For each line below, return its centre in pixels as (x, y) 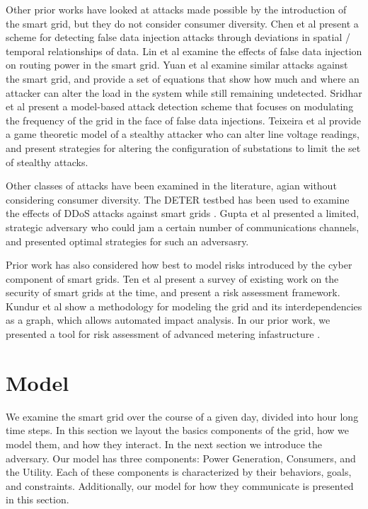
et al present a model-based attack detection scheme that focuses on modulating (180, 106)
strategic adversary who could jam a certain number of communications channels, (183, 227)
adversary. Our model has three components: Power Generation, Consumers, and (181, 458)
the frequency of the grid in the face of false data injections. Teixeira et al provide (183, 120)
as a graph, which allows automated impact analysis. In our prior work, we (168, 320)
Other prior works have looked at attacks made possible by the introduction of (176, 9)
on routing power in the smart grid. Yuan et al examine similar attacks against (177, 65)
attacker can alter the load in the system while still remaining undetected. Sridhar (184, 92)
